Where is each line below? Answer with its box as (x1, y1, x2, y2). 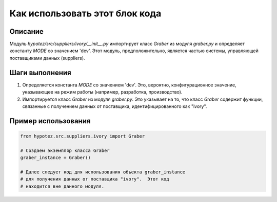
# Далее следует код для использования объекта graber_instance (20, 169, 186, 175)
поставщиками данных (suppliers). (9, 55, 85, 61)
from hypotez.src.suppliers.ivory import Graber (20, 133, 145, 139)
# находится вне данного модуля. (20, 183, 105, 189)
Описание (9, 27, 44, 36)
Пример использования (9, 117, 91, 125)
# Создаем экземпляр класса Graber (20, 147, 110, 153)
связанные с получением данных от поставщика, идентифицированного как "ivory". (22, 103, 207, 109)
